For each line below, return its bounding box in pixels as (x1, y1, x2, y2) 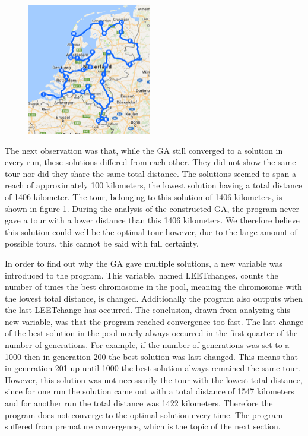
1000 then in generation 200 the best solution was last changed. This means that (5, 350, 298, 362)
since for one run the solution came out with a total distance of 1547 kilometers (5, 385, 294, 397)
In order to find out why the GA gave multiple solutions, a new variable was (5, 257, 282, 269)
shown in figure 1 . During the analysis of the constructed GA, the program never (5, 202, 299, 214)
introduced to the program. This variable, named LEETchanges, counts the (5, 268, 278, 281)
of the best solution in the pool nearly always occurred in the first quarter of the (5, 327, 298, 339)
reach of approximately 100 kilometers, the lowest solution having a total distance (5, 179, 303, 191)
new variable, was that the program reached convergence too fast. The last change (5, 315, 304, 327)
